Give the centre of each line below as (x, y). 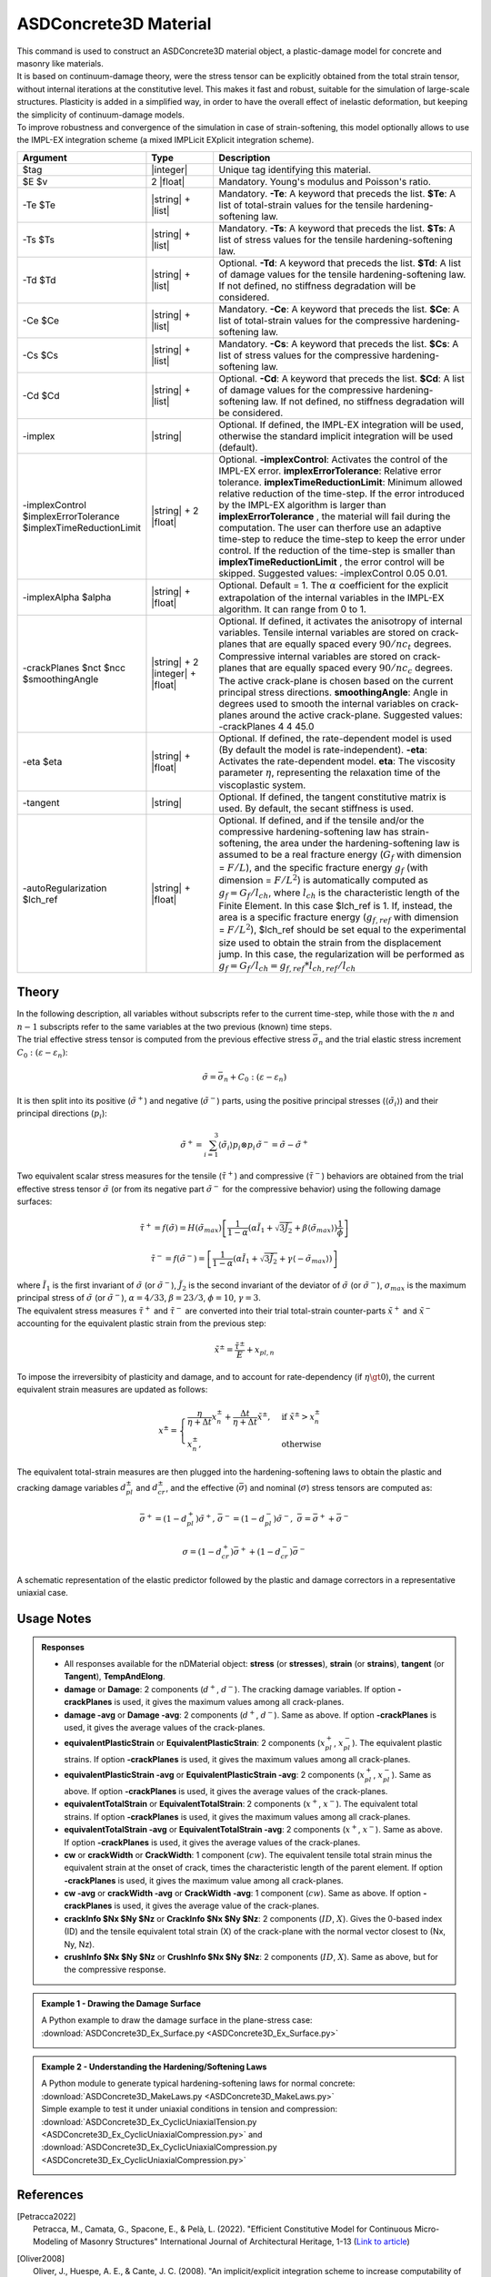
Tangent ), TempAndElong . (115, 1677)
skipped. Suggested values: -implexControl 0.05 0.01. (333, 573)
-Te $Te (39, 205)
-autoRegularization (65, 888)
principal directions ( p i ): (62, 1114)
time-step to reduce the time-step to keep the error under (342, 539)
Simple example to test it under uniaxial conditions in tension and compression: (190, 2109)
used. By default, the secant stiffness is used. (316, 809)
